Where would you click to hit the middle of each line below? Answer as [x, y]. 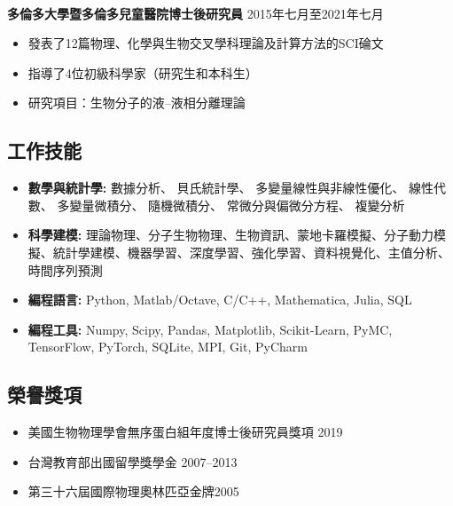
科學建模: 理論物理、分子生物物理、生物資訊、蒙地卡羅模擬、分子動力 [230, 235]
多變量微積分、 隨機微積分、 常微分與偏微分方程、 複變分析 [231, 205]
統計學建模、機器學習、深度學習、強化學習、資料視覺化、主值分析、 [251, 252]
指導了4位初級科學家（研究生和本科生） [143, 72]
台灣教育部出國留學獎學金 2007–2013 [133, 461]
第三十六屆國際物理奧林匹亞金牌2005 [133, 491]
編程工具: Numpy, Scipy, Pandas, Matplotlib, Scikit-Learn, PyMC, [210, 329]
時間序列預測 [65, 269]
